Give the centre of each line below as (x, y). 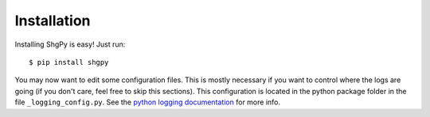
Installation (53, 21)
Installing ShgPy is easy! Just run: (70, 44)
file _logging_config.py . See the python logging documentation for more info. (148, 102)
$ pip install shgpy (69, 62)
